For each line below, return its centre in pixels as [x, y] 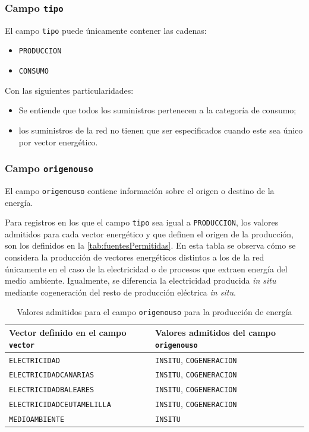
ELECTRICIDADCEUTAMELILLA [60, 405]
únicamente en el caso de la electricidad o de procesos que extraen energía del [146, 269]
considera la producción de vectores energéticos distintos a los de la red [135, 257]
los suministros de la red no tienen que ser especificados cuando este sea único [161, 130]
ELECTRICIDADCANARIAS [52, 375]
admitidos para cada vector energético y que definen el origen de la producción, [149, 234]
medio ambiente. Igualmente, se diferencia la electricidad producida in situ [141, 280]
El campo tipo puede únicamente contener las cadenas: [106, 30]
